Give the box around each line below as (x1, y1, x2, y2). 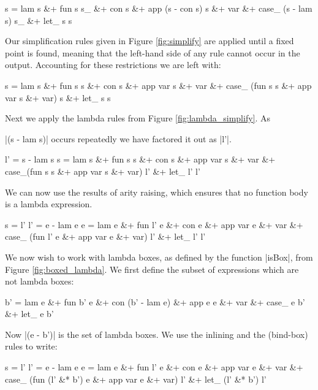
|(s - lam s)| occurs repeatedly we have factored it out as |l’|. (5, 132, 232, 145)
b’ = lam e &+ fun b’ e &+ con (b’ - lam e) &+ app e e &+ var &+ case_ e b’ (5, 295, 305, 308)
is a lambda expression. (5, 197, 93, 210)
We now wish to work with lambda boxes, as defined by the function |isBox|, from (5, 250, 313, 263)
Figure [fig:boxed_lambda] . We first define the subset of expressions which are (5, 262, 299, 275)
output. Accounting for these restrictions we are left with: (5, 58, 221, 71)
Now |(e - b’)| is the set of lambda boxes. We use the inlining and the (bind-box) (5, 327, 308, 340)
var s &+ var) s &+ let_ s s (5, 91, 111, 104)
